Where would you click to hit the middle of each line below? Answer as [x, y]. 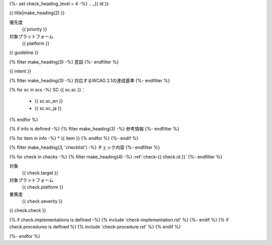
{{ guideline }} [24, 52]
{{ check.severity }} [42, 201]
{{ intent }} [20, 71]
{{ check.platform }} [43, 187]
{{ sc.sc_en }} [49, 101]
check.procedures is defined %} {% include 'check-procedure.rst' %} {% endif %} [95, 227]
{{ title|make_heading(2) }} [37, 13]
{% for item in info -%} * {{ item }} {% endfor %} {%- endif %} [74, 138]
